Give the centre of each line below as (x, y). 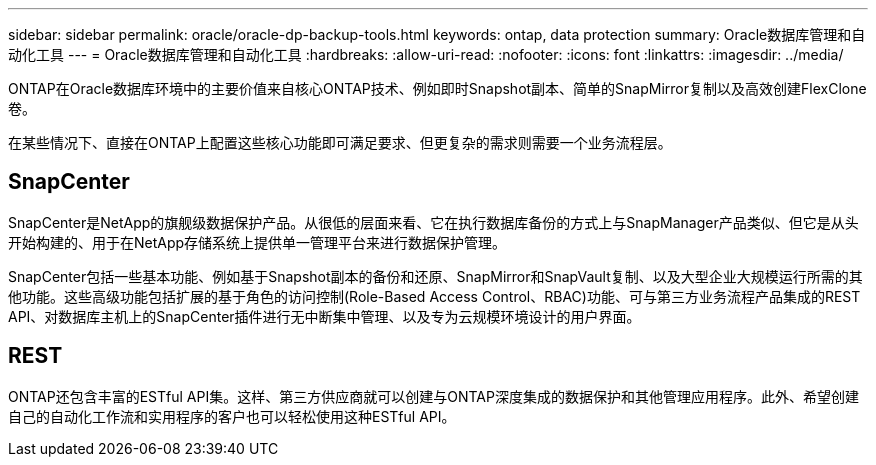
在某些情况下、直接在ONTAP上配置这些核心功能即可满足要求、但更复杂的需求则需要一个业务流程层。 (340, 142)
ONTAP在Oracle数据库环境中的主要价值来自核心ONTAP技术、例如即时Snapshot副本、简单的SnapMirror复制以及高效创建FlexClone (437, 88)
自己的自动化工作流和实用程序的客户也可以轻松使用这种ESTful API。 (232, 416)
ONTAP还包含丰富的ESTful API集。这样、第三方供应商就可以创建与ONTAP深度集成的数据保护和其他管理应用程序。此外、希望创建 (433, 396)
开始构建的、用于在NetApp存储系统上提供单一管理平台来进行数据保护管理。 (257, 242)
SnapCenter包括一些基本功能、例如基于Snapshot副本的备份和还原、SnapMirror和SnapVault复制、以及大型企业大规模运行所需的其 (435, 276)
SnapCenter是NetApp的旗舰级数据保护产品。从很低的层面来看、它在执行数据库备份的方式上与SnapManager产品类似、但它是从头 (433, 222)
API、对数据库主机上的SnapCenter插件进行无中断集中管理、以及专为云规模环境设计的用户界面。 (324, 316)
